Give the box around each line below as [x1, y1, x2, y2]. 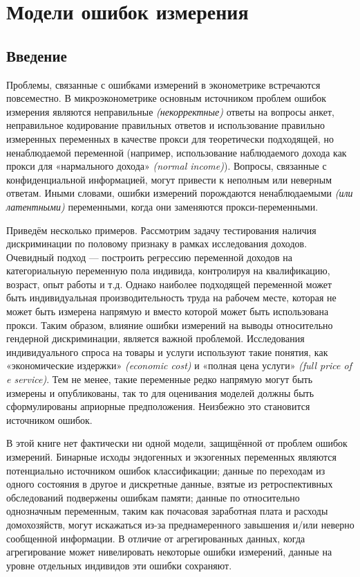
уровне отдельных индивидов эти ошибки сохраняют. [6, 558, 232, 572]
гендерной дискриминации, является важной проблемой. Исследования [6, 331, 305, 346]
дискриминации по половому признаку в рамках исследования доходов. [6, 236, 307, 251]
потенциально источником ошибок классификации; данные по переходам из [6, 463, 325, 477]
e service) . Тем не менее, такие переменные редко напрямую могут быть [6, 372, 313, 387]
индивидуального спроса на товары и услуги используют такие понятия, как [6, 344, 328, 359]
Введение [6, 44, 67, 66]
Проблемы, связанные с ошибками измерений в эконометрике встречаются [6, 77, 321, 91]
